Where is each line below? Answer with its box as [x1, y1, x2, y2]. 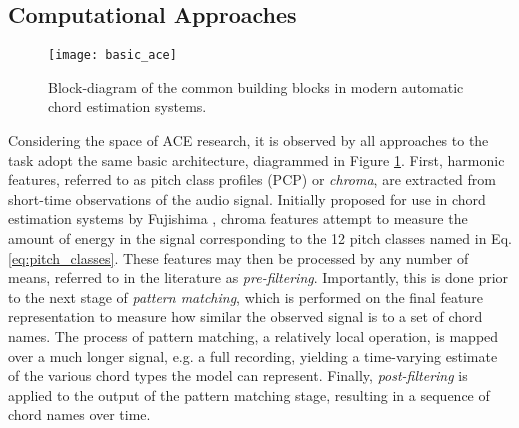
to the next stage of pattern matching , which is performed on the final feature [8, 286, 483, 307]
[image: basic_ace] [48, 48, 177, 63]
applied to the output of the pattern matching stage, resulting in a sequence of [8, 384, 490, 405]
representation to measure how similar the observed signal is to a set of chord [8, 306, 483, 327]
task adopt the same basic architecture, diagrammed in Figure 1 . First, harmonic [8, 149, 505, 170]
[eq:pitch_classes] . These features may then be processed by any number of [8, 247, 469, 268]
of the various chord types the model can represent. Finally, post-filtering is [8, 365, 468, 386]
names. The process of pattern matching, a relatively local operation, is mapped [8, 325, 499, 346]
